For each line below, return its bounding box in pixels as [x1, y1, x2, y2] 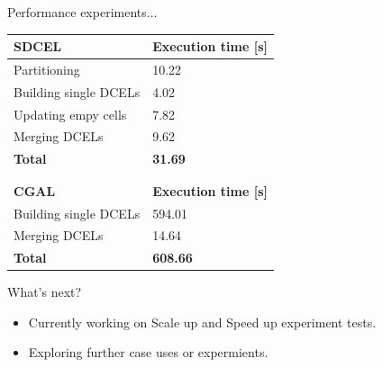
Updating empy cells [14, 104, 127, 123]
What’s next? [7, 282, 82, 301]
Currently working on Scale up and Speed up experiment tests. [28, 312, 377, 331]
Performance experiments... [7, 3, 158, 21]
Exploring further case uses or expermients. [28, 343, 268, 362]
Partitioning [14, 59, 80, 78]
